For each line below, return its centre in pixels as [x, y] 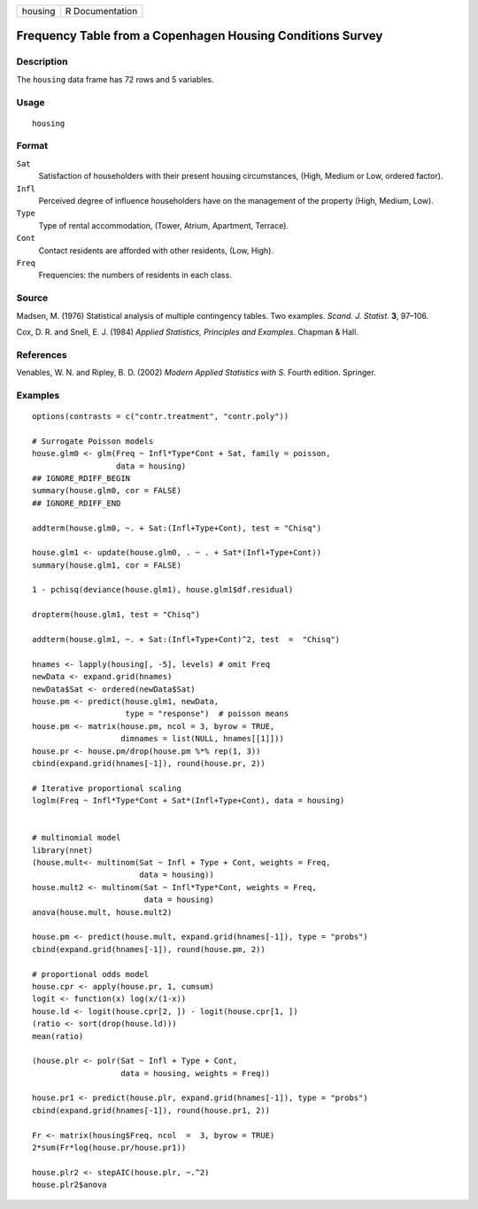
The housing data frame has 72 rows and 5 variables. [115, 79]
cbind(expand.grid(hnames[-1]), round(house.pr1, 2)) [151, 1110]
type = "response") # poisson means [207, 714]
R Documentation [101, 11]
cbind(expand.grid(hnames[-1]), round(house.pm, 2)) [149, 949]
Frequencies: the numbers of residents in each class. [135, 275]
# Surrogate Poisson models [93, 441]
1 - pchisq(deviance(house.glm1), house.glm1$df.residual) [163, 590]
